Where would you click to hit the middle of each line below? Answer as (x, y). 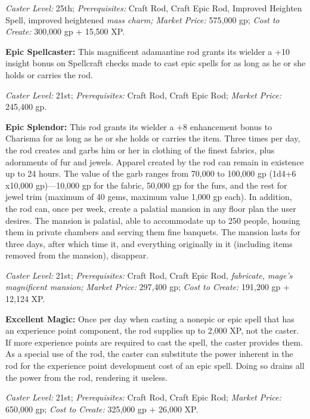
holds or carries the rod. (49, 74)
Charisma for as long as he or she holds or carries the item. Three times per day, (153, 138)
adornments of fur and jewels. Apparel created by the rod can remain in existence (155, 161)
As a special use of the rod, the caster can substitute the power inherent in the (149, 354)
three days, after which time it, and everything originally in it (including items (149, 243)
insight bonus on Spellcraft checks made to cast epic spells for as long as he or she (156, 63)
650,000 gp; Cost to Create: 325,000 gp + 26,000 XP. (102, 409)
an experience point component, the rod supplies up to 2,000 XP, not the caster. (152, 330)
